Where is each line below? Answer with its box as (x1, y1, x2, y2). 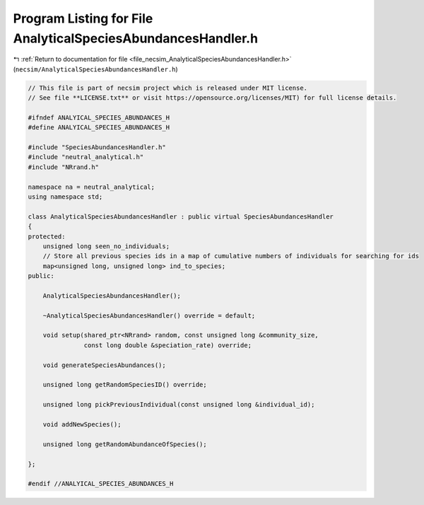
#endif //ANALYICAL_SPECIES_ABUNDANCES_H (28, 480, 174, 488)
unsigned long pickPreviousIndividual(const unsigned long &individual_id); (42, 400, 315, 409)
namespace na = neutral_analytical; (28, 182, 155, 191)
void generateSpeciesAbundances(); (42, 361, 166, 369)
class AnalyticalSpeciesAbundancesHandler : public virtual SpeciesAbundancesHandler (28, 212, 334, 221)
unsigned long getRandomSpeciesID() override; (42, 381, 208, 389)
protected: (28, 232, 66, 240)
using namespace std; (28, 193, 103, 201)
